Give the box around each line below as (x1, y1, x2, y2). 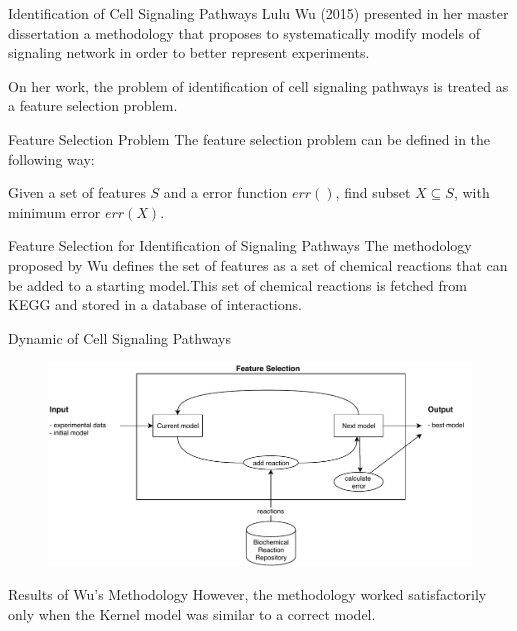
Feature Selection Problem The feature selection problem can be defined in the (8, 128, 491, 149)
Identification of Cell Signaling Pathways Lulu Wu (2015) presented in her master (8, 3, 509, 23)
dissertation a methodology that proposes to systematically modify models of (8, 22, 480, 43)
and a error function (163, 182, 288, 203)
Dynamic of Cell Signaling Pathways (8, 327, 231, 348)
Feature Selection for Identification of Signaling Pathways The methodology (8, 235, 472, 256)
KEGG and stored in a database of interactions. (8, 294, 302, 315)
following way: (8, 148, 95, 169)
